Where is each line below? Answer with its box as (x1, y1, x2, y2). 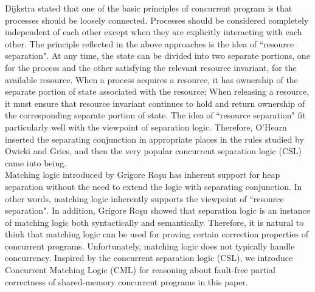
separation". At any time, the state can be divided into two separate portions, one (5, 49, 310, 62)
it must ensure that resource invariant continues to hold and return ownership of (5, 97, 305, 109)
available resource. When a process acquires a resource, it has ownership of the (5, 73, 298, 86)
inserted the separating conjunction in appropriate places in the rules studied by (5, 132, 304, 145)
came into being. (5, 156, 67, 169)
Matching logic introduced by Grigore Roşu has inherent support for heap (5, 168, 280, 181)
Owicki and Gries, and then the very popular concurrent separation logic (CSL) (5, 144, 302, 157)
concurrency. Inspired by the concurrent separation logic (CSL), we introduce (5, 251, 293, 264)
